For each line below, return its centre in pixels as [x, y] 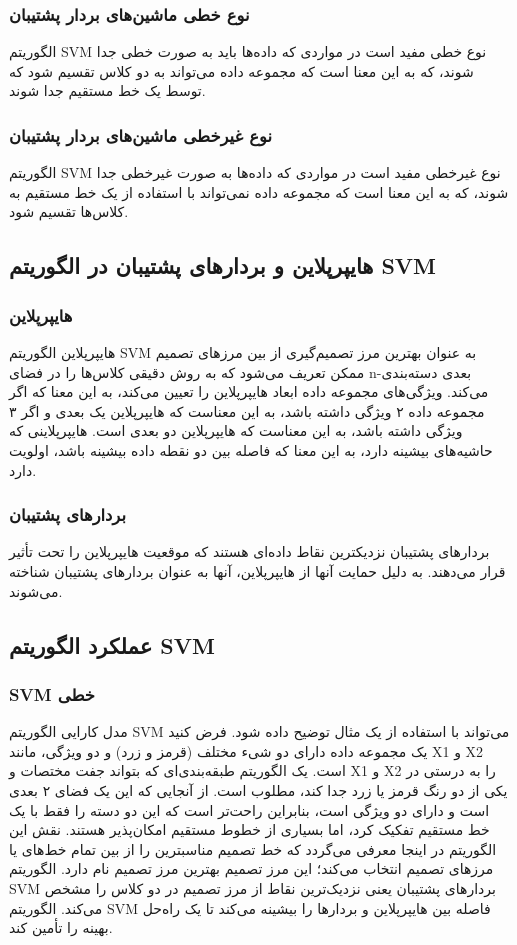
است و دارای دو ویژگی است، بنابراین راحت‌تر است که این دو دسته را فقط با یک [249, 809]
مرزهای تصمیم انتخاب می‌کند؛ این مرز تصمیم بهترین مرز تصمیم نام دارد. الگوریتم [251, 868]
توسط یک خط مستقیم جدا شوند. [107, 90]
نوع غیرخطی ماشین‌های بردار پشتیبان [141, 134]
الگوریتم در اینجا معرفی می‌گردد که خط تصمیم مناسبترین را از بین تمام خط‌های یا [253, 848]
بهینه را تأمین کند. [61, 927]
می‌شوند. [36, 590]
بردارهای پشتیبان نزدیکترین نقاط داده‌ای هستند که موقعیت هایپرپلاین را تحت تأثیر [249, 551]
